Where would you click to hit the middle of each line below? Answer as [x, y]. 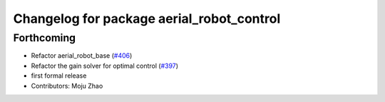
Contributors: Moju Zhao [67, 86]
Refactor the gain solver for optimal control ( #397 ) [104, 66]
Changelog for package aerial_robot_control [147, 19]
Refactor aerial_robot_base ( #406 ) [82, 56]
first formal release [59, 76]
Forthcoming [45, 38]
